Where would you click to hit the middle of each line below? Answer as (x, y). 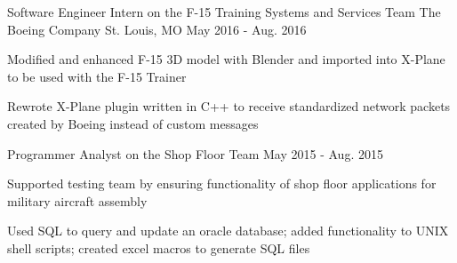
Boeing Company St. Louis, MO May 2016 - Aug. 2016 (157, 29)
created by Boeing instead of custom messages (133, 123)
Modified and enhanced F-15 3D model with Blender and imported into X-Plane (226, 59)
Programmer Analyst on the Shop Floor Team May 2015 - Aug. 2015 (195, 153)
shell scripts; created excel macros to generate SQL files (159, 247)
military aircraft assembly (77, 200)
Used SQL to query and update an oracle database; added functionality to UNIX (228, 231)
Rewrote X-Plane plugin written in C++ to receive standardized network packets (229, 106)
